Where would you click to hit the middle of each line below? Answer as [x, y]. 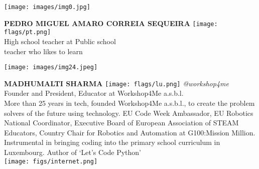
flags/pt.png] [28, 32]
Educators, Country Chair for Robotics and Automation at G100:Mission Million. [130, 132]
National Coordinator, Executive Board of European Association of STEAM [121, 123]
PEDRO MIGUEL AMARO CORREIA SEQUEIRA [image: [111, 23]
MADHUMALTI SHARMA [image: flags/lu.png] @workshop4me [116, 83]
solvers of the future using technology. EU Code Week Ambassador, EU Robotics [129, 113]
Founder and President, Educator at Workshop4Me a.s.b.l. [94, 93]
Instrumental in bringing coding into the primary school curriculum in [112, 142]
